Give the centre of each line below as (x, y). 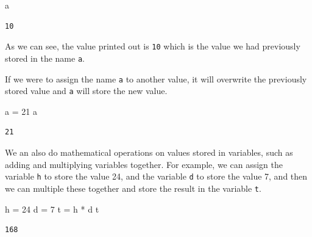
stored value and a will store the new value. (86, 91)
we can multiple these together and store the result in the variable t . (133, 188)
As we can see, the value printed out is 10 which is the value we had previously (153, 46)
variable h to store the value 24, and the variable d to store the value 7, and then (156, 176)
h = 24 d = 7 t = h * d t (52, 209)
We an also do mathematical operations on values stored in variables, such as (149, 152)
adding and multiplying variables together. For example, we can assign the (144, 164)
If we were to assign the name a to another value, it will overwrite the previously (156, 78)
